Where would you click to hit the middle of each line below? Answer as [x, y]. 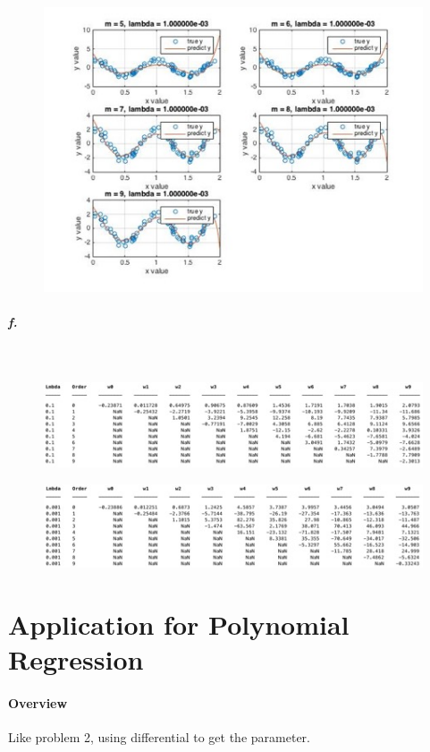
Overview [38, 703]
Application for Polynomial [179, 624]
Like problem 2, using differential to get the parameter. [159, 737]
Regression [76, 659]
